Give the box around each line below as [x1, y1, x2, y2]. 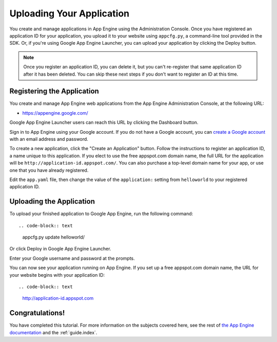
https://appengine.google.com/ [22, 110, 88, 116]
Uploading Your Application [9, 8, 130, 19]
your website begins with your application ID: [9, 272, 105, 278]
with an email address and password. [9, 136, 88, 142]
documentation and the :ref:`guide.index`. [9, 329, 97, 335]
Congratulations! [9, 309, 65, 317]
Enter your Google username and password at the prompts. [9, 255, 135, 261]
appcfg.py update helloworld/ [22, 234, 85, 240]
